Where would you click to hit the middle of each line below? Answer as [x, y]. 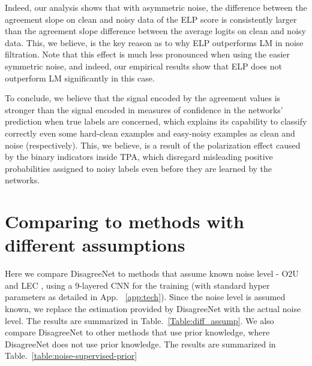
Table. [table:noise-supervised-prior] [71, 356]
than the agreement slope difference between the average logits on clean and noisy [155, 31]
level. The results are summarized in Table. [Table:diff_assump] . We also [139, 320]
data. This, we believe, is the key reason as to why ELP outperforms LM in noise [154, 42]
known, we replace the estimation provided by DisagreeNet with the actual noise [153, 308]
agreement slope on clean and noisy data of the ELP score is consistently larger [151, 19]
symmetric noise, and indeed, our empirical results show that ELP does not [144, 66]
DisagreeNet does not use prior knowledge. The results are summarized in [140, 344]
